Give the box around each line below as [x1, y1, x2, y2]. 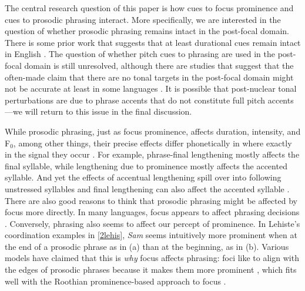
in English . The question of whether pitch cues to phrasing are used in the [5, 48, 275, 60]
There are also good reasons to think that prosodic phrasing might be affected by [5, 194, 297, 206]
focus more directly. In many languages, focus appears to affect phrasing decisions [5, 206, 300, 218]
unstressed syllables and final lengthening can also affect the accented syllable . [5, 182, 290, 195]
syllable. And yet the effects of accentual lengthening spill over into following [5, 171, 281, 183]
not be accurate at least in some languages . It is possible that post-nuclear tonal [5, 82, 297, 95]
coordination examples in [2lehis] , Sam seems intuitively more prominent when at [5, 229, 297, 241]
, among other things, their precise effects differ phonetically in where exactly [13, 136, 292, 149]
